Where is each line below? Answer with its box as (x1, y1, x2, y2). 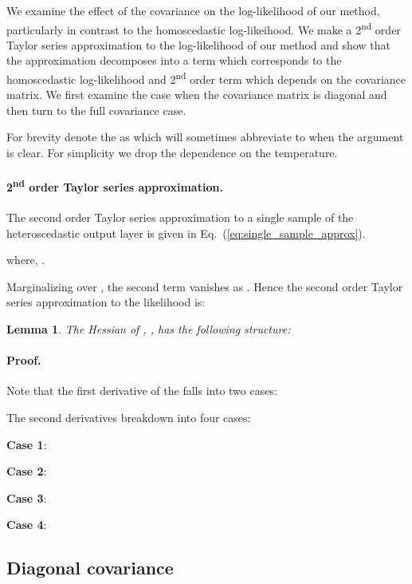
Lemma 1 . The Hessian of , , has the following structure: (6, 321, 291, 337)
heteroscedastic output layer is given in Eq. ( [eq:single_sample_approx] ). (6, 224, 366, 241)
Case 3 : (6, 489, 47, 506)
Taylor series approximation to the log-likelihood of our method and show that (6, 36, 390, 53)
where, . (6, 251, 45, 268)
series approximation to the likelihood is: (6, 294, 206, 310)
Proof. (6, 352, 41, 369)
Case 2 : (6, 463, 47, 479)
